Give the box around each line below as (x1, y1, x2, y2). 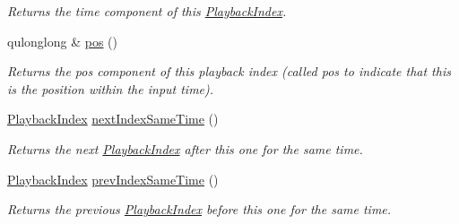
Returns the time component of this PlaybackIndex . (7, 2, 287, 20)
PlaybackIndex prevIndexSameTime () (7, 169, 219, 188)
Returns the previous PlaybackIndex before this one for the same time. (7, 200, 392, 219)
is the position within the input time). (7, 79, 214, 98)
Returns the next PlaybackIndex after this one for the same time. (7, 139, 363, 158)
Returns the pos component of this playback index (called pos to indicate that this (7, 62, 451, 81)
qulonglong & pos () (7, 31, 118, 50)
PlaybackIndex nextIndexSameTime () (7, 109, 219, 128)
